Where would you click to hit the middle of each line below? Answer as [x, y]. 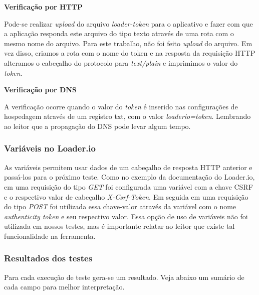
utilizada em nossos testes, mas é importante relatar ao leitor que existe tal [119, 226]
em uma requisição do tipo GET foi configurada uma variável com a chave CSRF [128, 186]
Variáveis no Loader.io [50, 148]
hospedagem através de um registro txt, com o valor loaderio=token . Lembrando [127, 116]
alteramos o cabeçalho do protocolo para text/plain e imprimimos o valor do [121, 62]
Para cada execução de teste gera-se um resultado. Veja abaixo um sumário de [124, 277]
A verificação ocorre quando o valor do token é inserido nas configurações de [121, 106]
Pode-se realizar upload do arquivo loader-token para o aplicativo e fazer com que [128, 23]
